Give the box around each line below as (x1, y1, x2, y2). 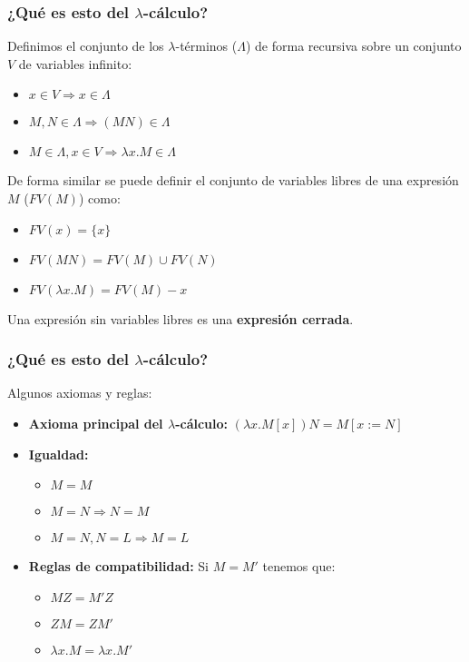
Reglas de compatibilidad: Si (28, 557, 209, 576)
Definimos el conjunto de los (7, 36, 164, 55)
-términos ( (175, 36, 238, 55)
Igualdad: (28, 444, 89, 463)
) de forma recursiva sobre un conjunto (245, 36, 462, 55)
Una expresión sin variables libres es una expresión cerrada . (7, 309, 354, 328)
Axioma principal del (28, 414, 163, 432)
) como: (78, 189, 121, 207)
